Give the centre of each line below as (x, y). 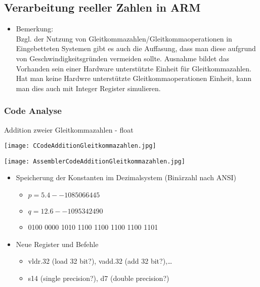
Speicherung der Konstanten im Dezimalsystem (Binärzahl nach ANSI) (126, 177)
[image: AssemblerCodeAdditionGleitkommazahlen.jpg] (95, 161)
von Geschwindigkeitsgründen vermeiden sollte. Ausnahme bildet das (123, 58)
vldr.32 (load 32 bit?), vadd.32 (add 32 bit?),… (100, 261)
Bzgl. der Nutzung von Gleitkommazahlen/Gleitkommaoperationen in (124, 38)
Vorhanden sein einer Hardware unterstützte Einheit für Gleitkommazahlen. (134, 68)
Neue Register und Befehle (57, 244)
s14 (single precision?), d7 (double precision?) (99, 278)
